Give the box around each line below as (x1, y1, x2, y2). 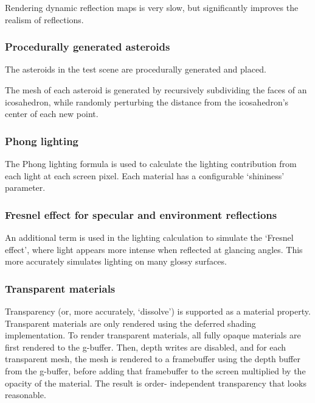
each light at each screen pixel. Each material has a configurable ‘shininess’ (5, 169, 285, 182)
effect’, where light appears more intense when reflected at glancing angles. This (5, 243, 303, 255)
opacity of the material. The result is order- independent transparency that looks (5, 376, 307, 389)
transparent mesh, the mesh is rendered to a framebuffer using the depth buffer (5, 352, 300, 365)
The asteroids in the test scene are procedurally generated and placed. (5, 63, 266, 76)
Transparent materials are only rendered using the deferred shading (5, 316, 256, 329)
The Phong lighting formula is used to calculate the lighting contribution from (5, 157, 297, 169)
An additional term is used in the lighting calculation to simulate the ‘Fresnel (5, 231, 294, 243)
